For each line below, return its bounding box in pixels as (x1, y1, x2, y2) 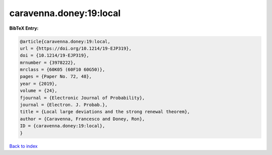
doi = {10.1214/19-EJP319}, (20, 53, 89, 58)
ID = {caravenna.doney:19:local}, (20, 123, 105, 129)
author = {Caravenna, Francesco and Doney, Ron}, (20, 116, 145, 122)
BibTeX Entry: (9, 25, 39, 31)
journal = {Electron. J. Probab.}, (20, 102, 108, 108)
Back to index (9, 143, 38, 149)
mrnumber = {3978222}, (20, 59, 76, 65)
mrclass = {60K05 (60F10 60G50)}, (20, 67, 105, 72)
